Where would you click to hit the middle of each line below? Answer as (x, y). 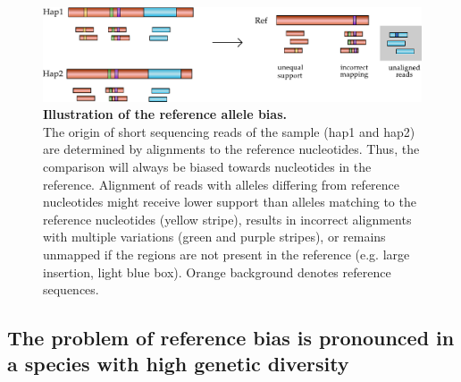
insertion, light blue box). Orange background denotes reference (217, 272)
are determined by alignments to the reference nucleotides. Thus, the (231, 149)
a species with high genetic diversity (178, 364)
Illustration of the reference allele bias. (165, 114)
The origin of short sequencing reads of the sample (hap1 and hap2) (229, 131)
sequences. (71, 289)
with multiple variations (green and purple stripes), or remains (214, 237)
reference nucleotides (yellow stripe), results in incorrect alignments (227, 219)
